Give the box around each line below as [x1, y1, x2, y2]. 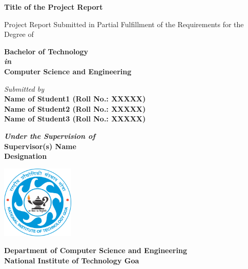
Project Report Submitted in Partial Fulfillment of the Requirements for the [4, 18, 244, 29]
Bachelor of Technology [4, 46, 89, 56]
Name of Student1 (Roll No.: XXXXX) [4, 93, 146, 104]
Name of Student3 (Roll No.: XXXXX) [4, 113, 146, 124]
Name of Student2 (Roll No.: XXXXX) [4, 103, 146, 114]
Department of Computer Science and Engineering [4, 245, 187, 256]
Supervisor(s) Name [4, 140, 76, 151]
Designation [4, 151, 47, 161]
